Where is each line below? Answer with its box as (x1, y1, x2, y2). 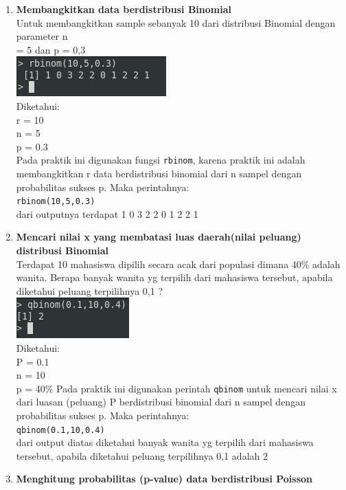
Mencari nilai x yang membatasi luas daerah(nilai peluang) (16, 230, 301, 244)
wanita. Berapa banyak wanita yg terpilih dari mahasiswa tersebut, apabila (16, 270, 333, 285)
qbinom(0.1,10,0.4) (16, 425, 105, 435)
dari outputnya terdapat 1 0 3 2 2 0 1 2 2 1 (16, 206, 198, 221)
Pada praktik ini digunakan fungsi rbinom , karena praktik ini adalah (16, 153, 305, 167)
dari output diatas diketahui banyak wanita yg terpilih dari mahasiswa (16, 435, 314, 449)
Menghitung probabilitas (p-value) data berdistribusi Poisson (16, 471, 312, 486)
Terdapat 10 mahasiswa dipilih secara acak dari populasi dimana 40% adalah (16, 256, 341, 271)
